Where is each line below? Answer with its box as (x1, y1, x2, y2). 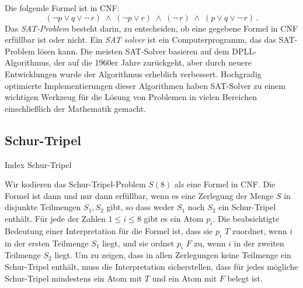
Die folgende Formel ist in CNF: (5, 2, 120, 13)
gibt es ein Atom (144, 212, 204, 224)
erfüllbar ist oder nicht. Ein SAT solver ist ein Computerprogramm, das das (5, 33, 276, 46)
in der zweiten (234, 236, 284, 249)
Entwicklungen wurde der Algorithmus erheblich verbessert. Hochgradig (5, 67, 262, 80)
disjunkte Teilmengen (5, 201, 81, 213)
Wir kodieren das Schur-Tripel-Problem (5, 178, 146, 190)
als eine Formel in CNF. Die (175, 178, 276, 190)
